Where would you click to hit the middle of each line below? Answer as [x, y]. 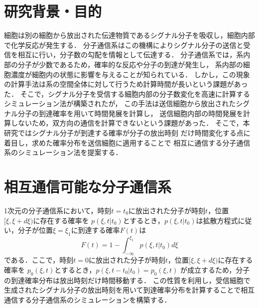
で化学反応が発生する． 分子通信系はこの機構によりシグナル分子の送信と [124, 45]
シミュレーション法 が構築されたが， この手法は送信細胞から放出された [120, 103]
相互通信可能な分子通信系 [88, 187]
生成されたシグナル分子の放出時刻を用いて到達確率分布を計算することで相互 [129, 290]
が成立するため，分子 [215, 269]
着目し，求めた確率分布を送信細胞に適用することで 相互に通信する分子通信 [127, 142]
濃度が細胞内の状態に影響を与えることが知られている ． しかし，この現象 [130, 74]
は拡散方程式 [217, 220]
